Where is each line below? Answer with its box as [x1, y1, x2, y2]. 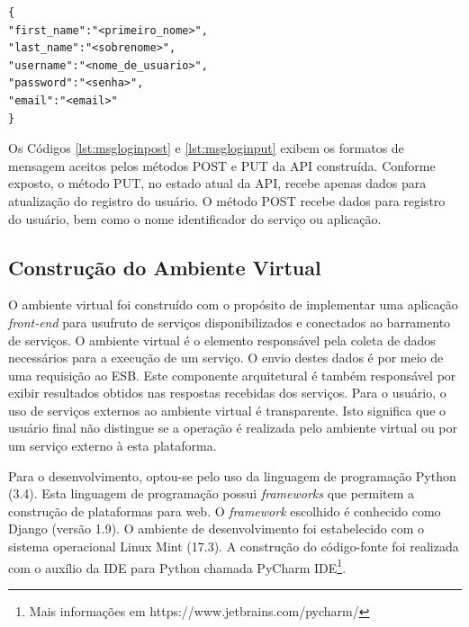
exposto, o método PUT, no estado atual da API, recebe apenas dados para [8, 174, 427, 193]
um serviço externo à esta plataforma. [8, 436, 217, 455]
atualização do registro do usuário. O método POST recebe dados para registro [8, 191, 446, 210]
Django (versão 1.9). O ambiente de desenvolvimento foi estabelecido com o [8, 519, 425, 538]
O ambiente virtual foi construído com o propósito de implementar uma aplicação [8, 295, 458, 314]
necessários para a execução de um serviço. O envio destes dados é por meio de [8, 348, 444, 367]
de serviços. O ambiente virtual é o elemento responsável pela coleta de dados [8, 330, 436, 349]
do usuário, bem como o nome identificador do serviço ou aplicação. [8, 209, 382, 228]
